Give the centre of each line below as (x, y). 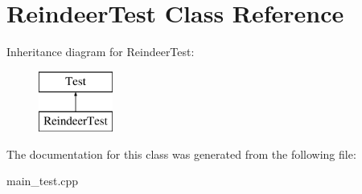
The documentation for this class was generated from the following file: (181, 154)
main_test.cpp (43, 181)
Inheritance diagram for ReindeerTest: (101, 52)
